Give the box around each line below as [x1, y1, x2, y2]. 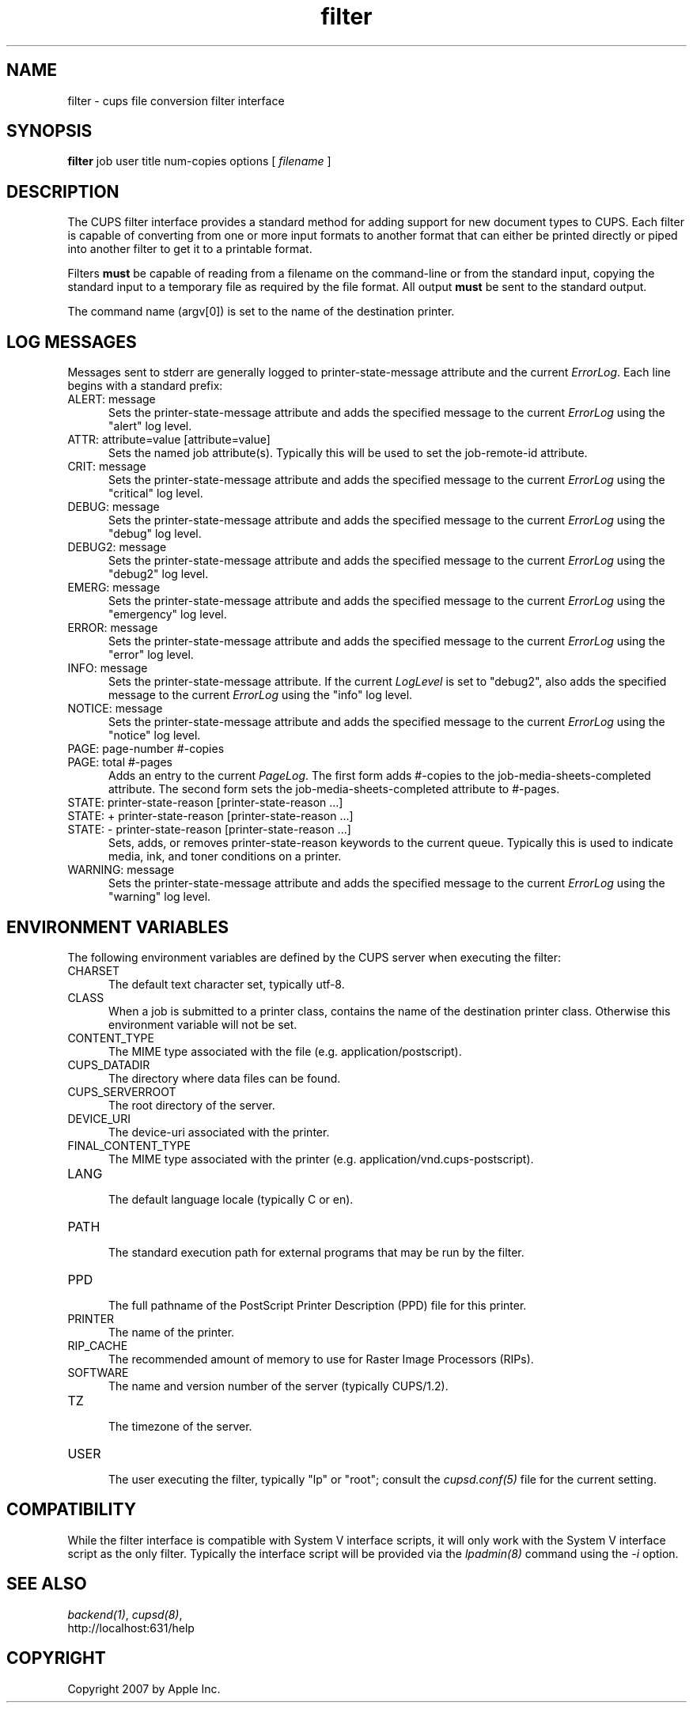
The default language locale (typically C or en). [108, 1192, 354, 1206]
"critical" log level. [108, 486, 203, 501]
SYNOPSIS [6, 121, 93, 142]
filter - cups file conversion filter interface [67, 93, 285, 108]
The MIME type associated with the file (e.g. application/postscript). [108, 1044, 462, 1058]
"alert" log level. [108, 419, 192, 433]
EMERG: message [67, 580, 161, 595]
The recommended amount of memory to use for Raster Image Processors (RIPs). [108, 1352, 534, 1366]
